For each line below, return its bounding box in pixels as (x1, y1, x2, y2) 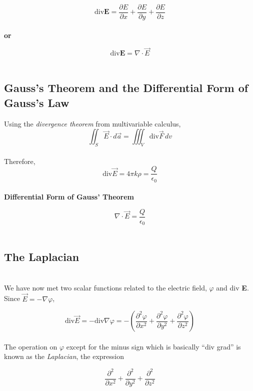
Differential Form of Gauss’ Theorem (4, 191, 134, 202)
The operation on (4, 341, 57, 351)
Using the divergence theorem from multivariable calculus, (4, 118, 181, 128)
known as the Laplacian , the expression (4, 351, 124, 361)
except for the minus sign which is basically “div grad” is (66, 341, 241, 351)
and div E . (216, 282, 249, 292)
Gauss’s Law (4, 94, 69, 110)
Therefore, (4, 155, 35, 166)
